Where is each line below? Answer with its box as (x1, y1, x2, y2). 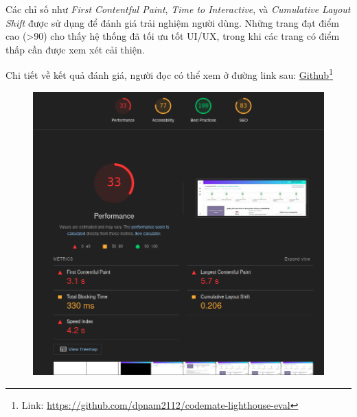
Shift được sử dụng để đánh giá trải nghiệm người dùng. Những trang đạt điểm (5, 15, 339, 29)
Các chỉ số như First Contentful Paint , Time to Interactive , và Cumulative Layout (5, 2, 351, 16)
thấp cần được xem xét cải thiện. (5, 42, 145, 56)
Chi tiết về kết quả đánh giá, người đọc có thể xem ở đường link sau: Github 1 (5, 66, 333, 82)
